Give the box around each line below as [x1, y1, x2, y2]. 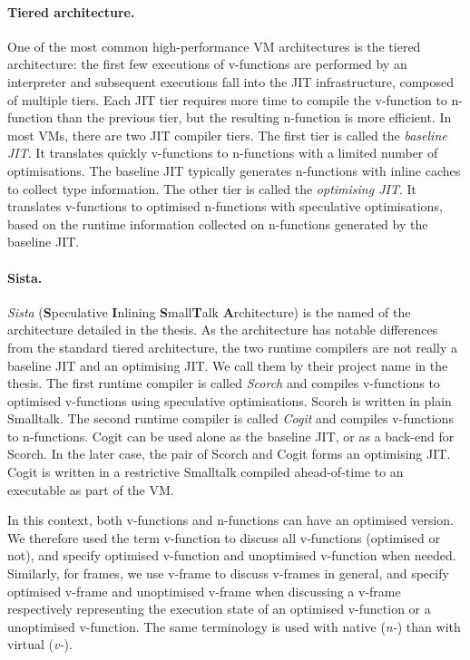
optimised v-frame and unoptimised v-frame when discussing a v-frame [7, 581, 401, 600]
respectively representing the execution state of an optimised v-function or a [7, 599, 431, 618]
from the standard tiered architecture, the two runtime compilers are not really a [7, 337, 457, 356]
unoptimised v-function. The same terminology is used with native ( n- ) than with [7, 616, 461, 636]
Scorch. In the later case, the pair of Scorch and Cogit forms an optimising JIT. [7, 444, 451, 463]
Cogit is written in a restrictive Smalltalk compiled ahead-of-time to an [7, 462, 404, 481]
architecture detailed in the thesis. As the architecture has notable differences [7, 320, 438, 339]
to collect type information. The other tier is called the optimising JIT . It [7, 179, 417, 198]
